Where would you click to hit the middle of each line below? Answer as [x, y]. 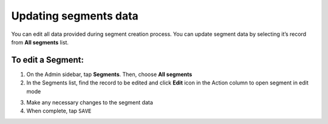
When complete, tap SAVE [59, 111]
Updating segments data [75, 16]
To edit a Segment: [48, 60]
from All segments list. [40, 42]
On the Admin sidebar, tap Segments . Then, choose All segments [109, 74]
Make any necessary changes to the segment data [90, 103]
